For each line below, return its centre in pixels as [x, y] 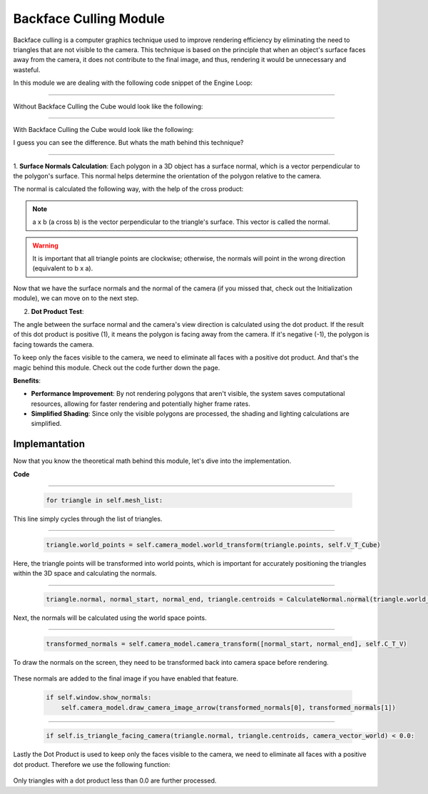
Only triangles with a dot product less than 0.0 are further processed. [115, 780]
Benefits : [27, 380]
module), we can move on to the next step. [76, 298]
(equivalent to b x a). [63, 268]
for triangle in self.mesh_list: [105, 500]
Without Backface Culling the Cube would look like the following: [108, 106]
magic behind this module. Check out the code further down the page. [117, 367]
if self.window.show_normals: [99, 698]
